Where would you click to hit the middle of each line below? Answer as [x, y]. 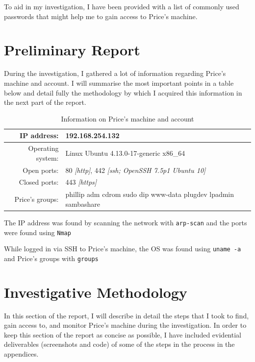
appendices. [21, 354]
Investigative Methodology [96, 292]
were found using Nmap [38, 232]
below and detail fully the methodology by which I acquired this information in [123, 92]
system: [47, 157]
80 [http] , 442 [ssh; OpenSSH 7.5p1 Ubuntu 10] [136, 170]
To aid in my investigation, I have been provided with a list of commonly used [122, 6]
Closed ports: [39, 182]
